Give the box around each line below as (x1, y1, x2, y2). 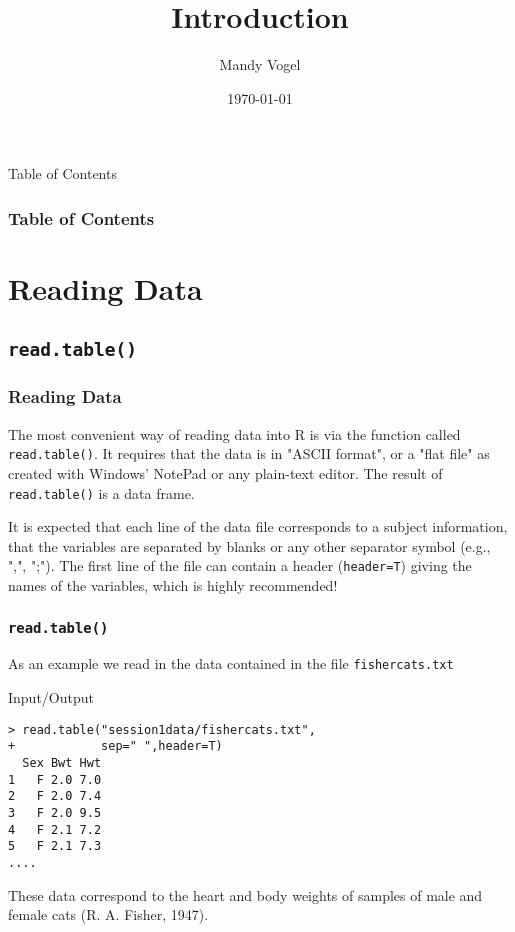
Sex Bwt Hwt (22, 755, 102, 770)
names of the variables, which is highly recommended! (8, 575, 338, 596)
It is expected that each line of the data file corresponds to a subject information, (8, 516, 508, 537)
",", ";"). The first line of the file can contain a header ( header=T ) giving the (8, 555, 472, 576)
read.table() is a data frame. (8, 482, 195, 503)
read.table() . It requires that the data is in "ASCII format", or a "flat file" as (8, 443, 490, 464)
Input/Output (8, 687, 94, 708)
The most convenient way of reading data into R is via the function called (8, 423, 461, 444)
